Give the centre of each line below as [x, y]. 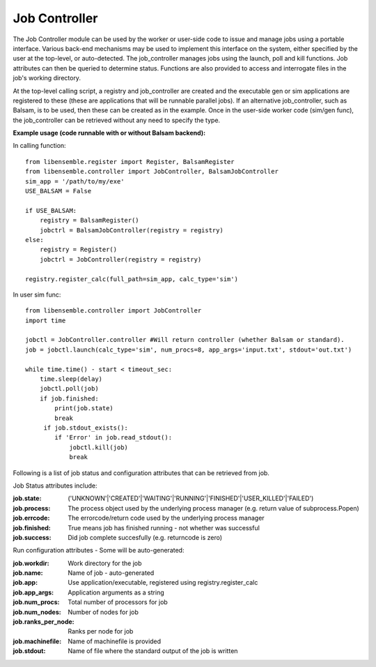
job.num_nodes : [37, 612]
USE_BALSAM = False [58, 191]
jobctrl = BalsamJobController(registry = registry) [132, 230]
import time [46, 320]
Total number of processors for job [118, 602]
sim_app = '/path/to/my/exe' [75, 181]
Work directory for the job [105, 563]
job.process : [32, 508]
